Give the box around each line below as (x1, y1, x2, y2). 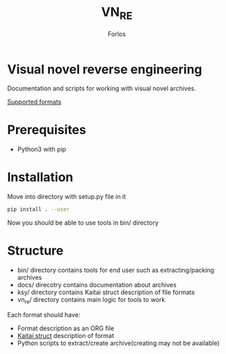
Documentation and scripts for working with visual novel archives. (7, 84, 197, 92)
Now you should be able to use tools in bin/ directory (7, 218, 159, 227)
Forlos (107, 29, 127, 38)
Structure (7, 243, 64, 259)
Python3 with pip (17, 145, 67, 154)
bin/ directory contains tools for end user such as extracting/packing (17, 266, 214, 274)
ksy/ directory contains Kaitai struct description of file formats (17, 288, 195, 296)
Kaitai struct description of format (17, 331, 115, 339)
